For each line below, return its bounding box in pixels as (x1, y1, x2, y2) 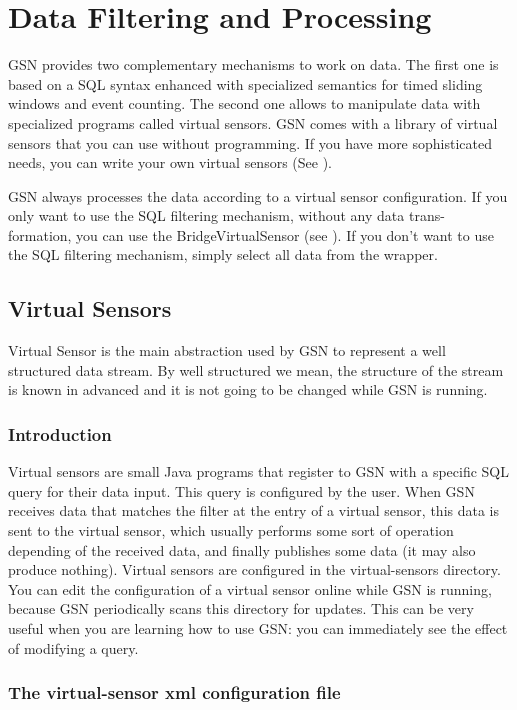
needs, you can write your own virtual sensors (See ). (8, 152, 333, 173)
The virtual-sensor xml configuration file (8, 680, 341, 705)
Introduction (8, 421, 112, 446)
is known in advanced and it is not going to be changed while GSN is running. (8, 379, 488, 400)
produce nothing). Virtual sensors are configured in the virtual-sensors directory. (8, 559, 501, 580)
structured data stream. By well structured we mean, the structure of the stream (8, 359, 504, 380)
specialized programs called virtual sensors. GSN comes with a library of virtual (8, 112, 498, 133)
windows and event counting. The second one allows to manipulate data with (8, 93, 481, 114)
